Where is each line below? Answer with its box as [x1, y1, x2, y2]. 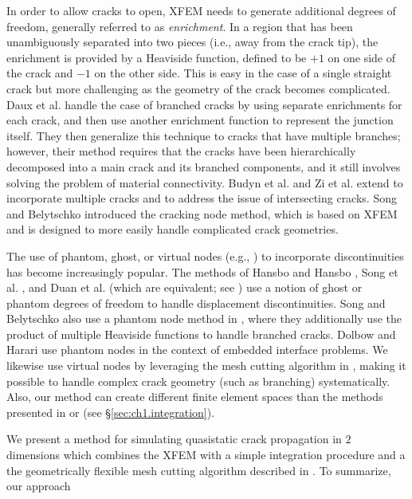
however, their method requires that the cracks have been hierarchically [6, 143, 356, 159]
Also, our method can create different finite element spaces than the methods [6, 388, 383, 405]
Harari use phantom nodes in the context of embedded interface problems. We [6, 341, 388, 358]
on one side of [328, 49, 395, 65]
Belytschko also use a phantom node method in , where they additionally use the [6, 310, 402, 327]
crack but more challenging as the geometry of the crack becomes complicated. [6, 80, 390, 96]
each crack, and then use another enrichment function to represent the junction [6, 112, 394, 128]
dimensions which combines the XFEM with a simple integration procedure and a [6, 446, 406, 463]
